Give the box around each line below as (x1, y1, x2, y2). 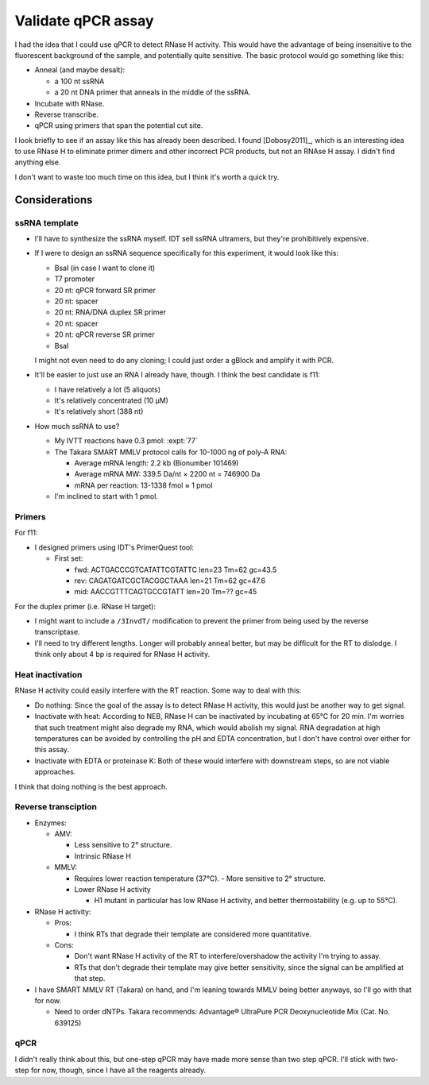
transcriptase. (34, 627, 80, 637)
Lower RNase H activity (74, 885, 151, 894)
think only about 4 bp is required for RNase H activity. (34, 650, 211, 659)
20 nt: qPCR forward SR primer (54, 285, 157, 295)
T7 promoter (54, 274, 95, 284)
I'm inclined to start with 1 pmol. (54, 492, 159, 501)
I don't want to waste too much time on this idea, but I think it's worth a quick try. (14, 172, 280, 182)
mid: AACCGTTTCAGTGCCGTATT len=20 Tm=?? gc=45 (74, 587, 257, 597)
